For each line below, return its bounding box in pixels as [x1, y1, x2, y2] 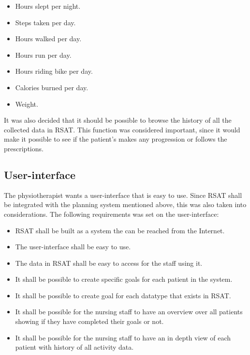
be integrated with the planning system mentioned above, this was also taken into [4, 199, 247, 210]
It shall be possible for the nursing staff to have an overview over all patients [15, 307, 243, 317]
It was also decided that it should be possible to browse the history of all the [4, 115, 232, 125]
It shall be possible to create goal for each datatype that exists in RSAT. [15, 290, 231, 300]
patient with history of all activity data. [15, 342, 134, 352]
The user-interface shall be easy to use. [15, 242, 131, 252]
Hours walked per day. [15, 33, 82, 44]
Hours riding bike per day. [15, 66, 93, 76]
